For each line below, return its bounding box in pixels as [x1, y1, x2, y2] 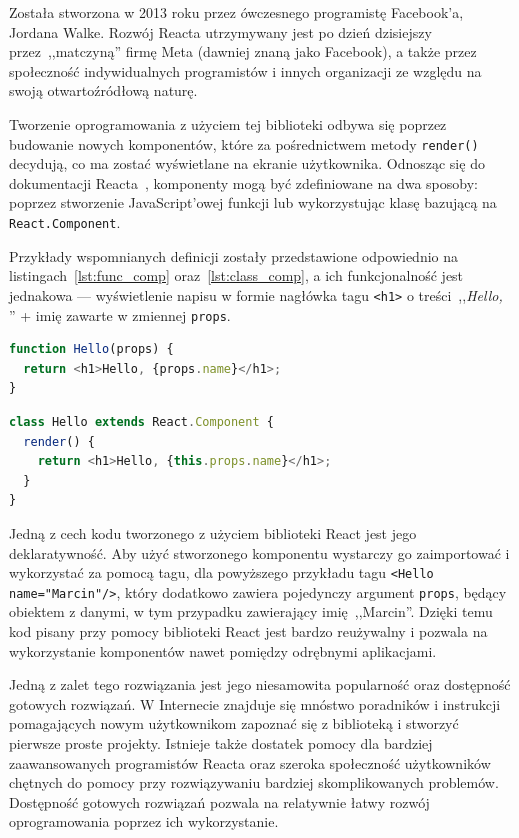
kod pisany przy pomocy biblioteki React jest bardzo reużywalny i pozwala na [9, 621, 488, 641]
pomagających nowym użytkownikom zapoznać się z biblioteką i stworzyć [9, 713, 459, 734]
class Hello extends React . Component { [9, 414, 274, 429]
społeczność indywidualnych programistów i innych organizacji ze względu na [9, 60, 482, 81]
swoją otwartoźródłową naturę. [9, 80, 198, 101]
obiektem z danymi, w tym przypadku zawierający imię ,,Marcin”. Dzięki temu [9, 601, 493, 622]
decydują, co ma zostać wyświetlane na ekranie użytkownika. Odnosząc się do [9, 153, 485, 174]
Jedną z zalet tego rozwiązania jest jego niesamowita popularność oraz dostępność [9, 674, 511, 695]
